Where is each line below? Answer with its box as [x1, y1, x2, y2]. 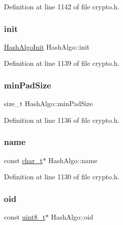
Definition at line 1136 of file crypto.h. [4, 114, 120, 125]
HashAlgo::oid [51, 212, 93, 222]
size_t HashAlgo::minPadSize [4, 98, 93, 109]
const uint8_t [4, 212, 46, 222]
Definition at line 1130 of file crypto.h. [4, 171, 120, 182]
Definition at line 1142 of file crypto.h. [4, 1, 120, 11]
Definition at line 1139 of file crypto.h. [4, 58, 120, 68]
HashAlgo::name [48, 155, 97, 165]
